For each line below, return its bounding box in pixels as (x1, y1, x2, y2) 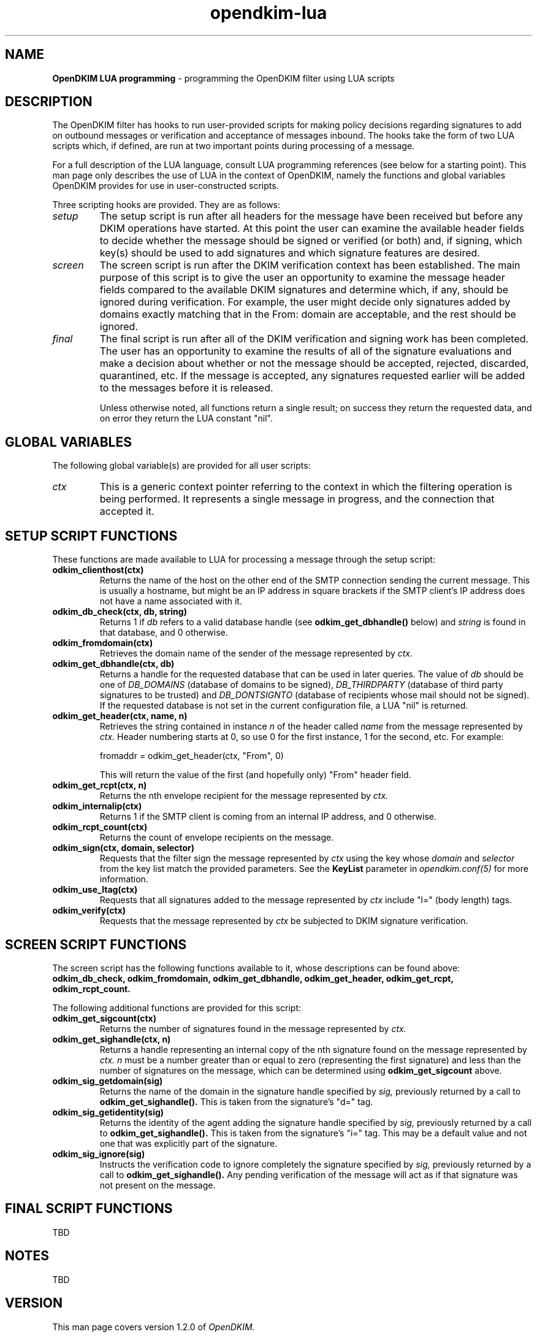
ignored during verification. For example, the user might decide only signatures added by (99, 296, 511, 309)
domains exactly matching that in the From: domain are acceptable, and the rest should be (99, 308, 516, 321)
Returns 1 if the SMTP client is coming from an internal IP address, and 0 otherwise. (99, 811, 436, 822)
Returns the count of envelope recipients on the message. (99, 832, 334, 843)
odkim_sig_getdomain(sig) (52, 1075, 163, 1086)
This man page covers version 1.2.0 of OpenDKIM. (52, 1321, 255, 1332)
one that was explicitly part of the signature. (99, 1138, 278, 1149)
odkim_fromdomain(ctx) (52, 638, 153, 649)
